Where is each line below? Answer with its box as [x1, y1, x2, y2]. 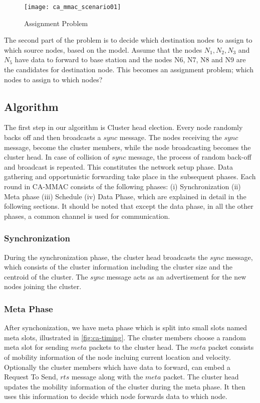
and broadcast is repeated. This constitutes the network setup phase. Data [4, 161, 233, 172]
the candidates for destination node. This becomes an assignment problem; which [4, 64, 253, 75]
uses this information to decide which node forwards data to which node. [4, 391, 227, 401]
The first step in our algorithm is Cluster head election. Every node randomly [4, 122, 243, 132]
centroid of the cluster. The [4, 271, 88, 282]
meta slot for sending [4, 342, 69, 352]
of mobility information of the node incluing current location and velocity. [4, 351, 231, 362]
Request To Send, [4, 371, 58, 382]
